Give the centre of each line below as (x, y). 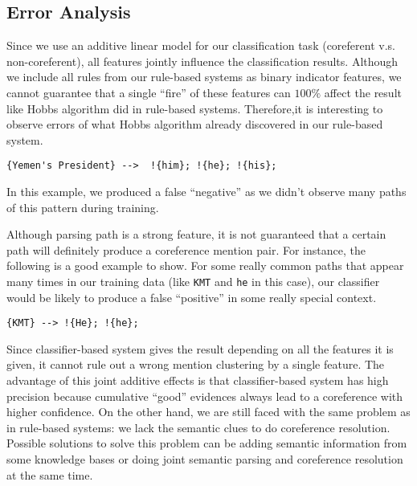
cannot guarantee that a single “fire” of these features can (149, 92)
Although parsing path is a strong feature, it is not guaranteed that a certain (196, 234)
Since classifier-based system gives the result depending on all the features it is (200, 348)
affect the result (363, 92)
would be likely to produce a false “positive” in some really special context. (192, 297)
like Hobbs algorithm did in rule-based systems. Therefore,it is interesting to (195, 108)
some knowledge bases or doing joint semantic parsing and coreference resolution (205, 459)
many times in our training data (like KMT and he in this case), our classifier (193, 281)
